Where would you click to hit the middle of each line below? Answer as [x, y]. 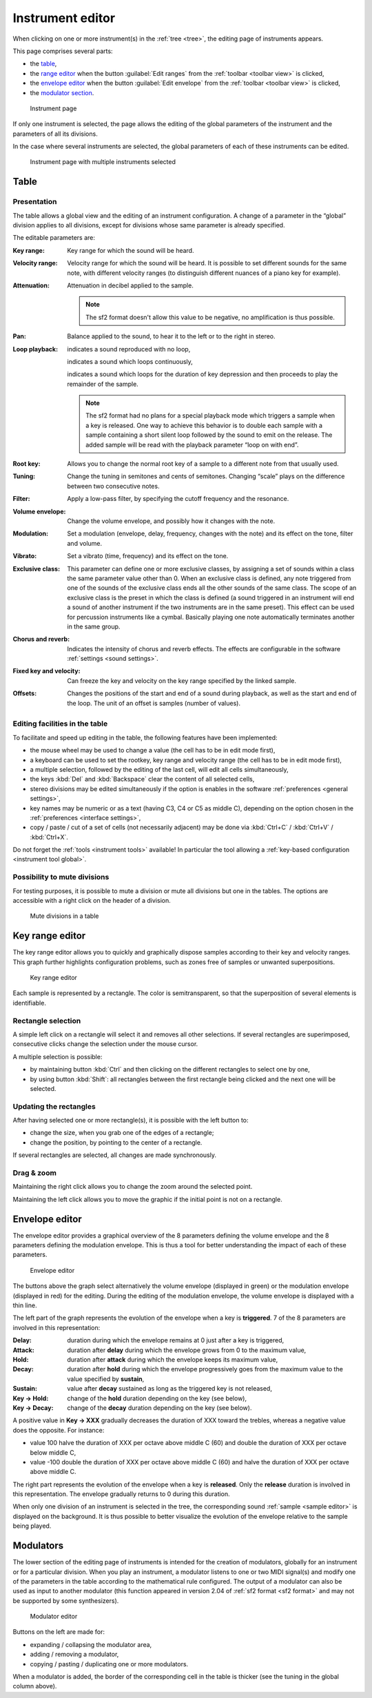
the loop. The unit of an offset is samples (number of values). [154, 703]
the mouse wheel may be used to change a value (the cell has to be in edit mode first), [153, 750]
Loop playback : [35, 349]
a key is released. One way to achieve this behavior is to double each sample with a [204, 425]
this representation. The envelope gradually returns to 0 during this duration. [121, 1494]
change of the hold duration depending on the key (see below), [157, 1398]
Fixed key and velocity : [46, 671]
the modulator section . [62, 92]
